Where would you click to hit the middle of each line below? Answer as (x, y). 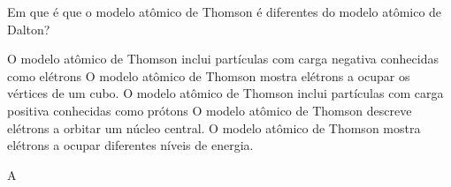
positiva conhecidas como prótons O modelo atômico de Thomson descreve (210, 110)
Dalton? (29, 29)
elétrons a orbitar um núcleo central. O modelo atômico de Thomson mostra (214, 127)
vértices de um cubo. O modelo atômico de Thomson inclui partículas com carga (225, 93)
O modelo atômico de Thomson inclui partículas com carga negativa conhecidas (223, 59)
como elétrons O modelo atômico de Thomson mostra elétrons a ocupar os (209, 75)
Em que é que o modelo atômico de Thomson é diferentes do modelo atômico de (225, 11)
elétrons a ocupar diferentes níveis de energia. (130, 145)
